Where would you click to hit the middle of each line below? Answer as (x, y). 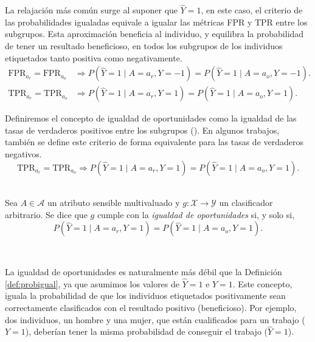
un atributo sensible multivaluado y (113, 203)
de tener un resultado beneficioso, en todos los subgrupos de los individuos (144, 46)
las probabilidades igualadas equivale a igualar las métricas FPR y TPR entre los (156, 22)
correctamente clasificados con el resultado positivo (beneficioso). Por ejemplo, (151, 307)
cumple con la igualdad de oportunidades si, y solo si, (196, 214)
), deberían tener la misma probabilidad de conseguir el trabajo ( (147, 331)
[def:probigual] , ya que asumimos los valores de (92, 283)
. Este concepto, (262, 283)
